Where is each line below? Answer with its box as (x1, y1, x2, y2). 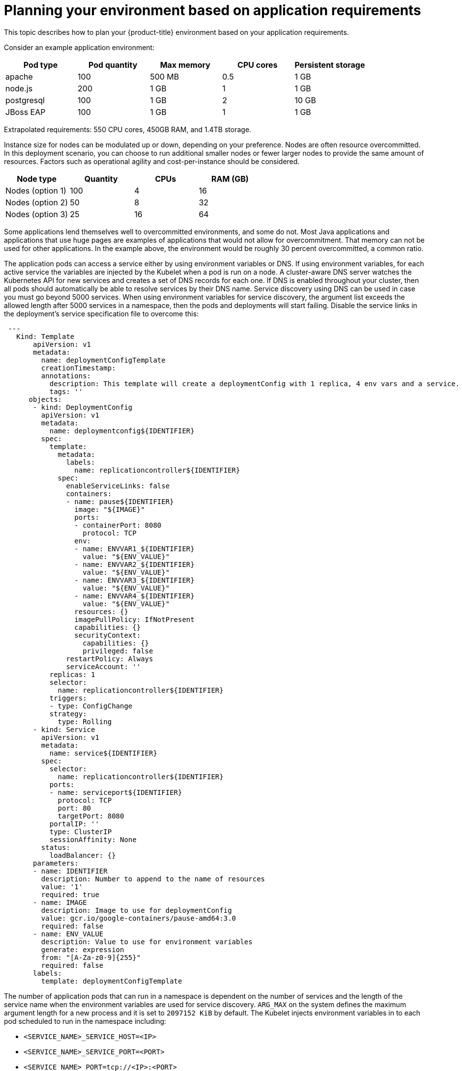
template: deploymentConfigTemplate (41, 977, 182, 985)
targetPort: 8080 (58, 812, 124, 820)
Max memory (160, 59, 210, 70)
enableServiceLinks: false (66, 481, 170, 490)
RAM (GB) (211, 173, 249, 184)
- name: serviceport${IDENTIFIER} (49, 788, 182, 796)
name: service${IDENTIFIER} (49, 749, 157, 757)
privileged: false (83, 647, 153, 655)
